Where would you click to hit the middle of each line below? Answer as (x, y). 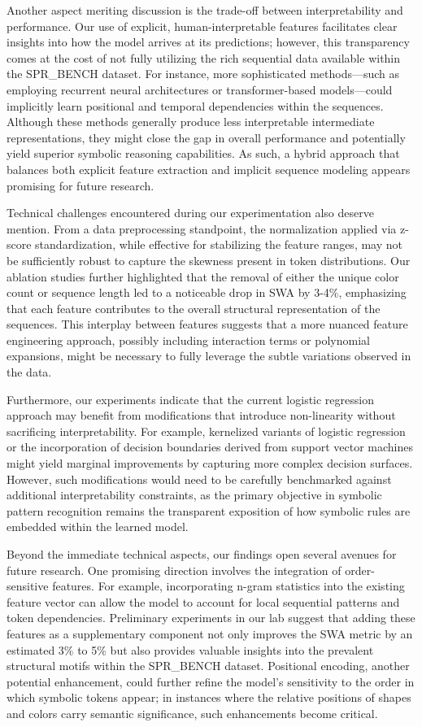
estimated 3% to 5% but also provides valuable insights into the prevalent (190, 649)
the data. (29, 372)
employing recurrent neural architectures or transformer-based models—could (200, 89)
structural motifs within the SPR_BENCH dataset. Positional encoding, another (208, 666)
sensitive (28, 586)
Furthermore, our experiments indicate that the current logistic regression (190, 399)
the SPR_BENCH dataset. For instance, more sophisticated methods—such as (203, 74)
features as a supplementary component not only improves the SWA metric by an (210, 633)
